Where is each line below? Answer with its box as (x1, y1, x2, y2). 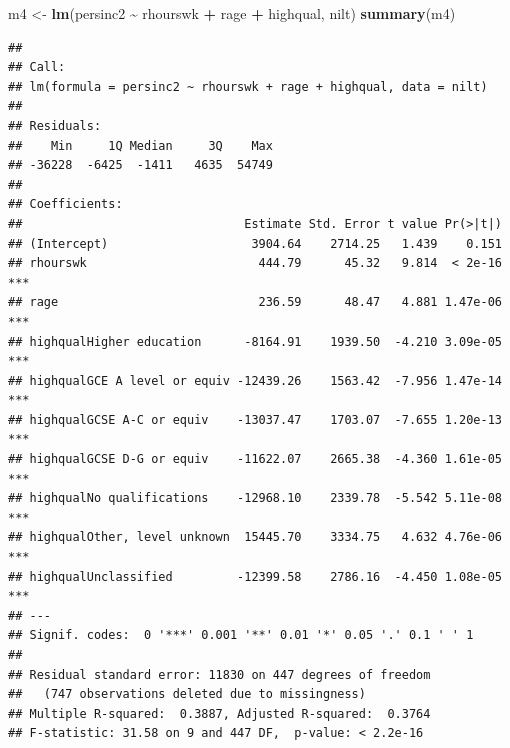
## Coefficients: (8, 197, 123, 212)
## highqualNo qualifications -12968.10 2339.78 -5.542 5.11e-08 (8, 491, 502, 506)
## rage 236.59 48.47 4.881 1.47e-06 (8, 295, 502, 310)
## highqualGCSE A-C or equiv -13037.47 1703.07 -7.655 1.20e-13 (8, 412, 502, 427)
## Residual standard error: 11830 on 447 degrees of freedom (8, 667, 431, 682)
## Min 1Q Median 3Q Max (8, 138, 273, 153)
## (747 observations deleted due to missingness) (8, 687, 366, 702)
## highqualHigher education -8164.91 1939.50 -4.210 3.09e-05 (8, 334, 502, 349)
